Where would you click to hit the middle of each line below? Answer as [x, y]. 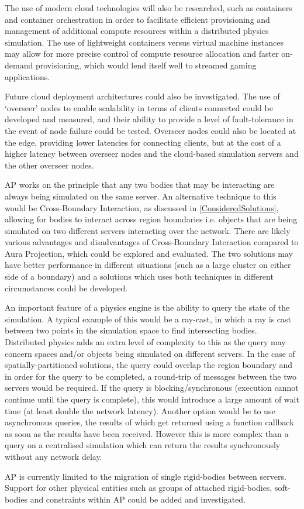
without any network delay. [53, 456]
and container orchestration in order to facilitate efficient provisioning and [137, 19]
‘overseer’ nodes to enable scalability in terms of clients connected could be [139, 107]
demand [19, 65]
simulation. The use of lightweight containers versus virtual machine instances [144, 42]
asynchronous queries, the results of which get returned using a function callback [149, 422]
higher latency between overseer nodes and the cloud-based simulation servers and [152, 154]
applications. [27, 76]
